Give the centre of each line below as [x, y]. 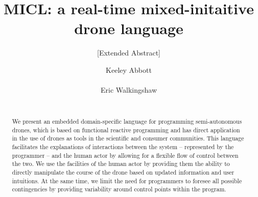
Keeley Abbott [129, 69]
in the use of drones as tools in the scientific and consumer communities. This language [128, 138]
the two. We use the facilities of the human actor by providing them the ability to [121, 164]
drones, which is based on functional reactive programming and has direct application [126, 130]
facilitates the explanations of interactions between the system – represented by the [123, 147]
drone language [129, 28]
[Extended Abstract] [129, 53]
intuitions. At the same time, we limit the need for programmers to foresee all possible [127, 180]
